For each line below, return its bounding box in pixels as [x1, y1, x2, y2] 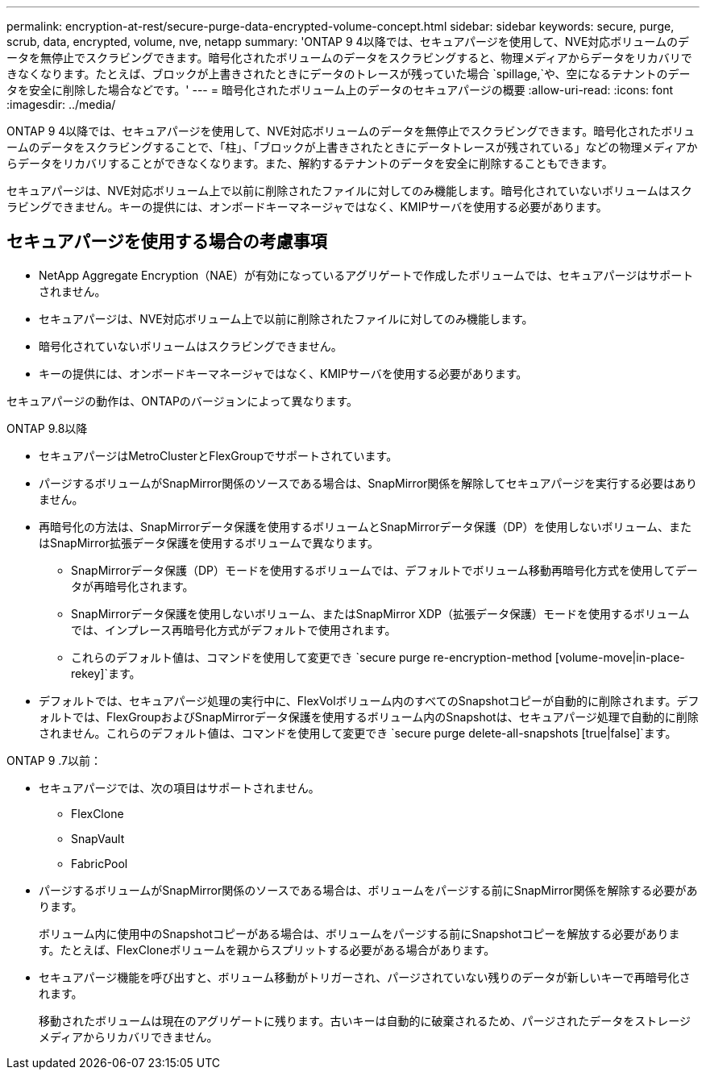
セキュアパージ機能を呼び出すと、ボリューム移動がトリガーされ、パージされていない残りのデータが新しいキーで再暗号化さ [39, 970, 691, 984]
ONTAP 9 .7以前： [6, 753, 102, 767]
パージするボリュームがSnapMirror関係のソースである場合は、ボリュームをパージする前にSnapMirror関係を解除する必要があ [39, 883, 698, 897]
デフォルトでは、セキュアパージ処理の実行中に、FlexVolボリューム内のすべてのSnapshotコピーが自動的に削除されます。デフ [39, 693, 700, 708]
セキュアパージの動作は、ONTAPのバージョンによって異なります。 [6, 393, 359, 408]
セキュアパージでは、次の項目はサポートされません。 [39, 780, 320, 795]
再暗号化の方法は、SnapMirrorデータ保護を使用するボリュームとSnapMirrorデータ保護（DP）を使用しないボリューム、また [39, 519, 692, 534]
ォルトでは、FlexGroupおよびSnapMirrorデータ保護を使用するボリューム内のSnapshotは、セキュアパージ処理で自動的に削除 [39, 709, 699, 724]
